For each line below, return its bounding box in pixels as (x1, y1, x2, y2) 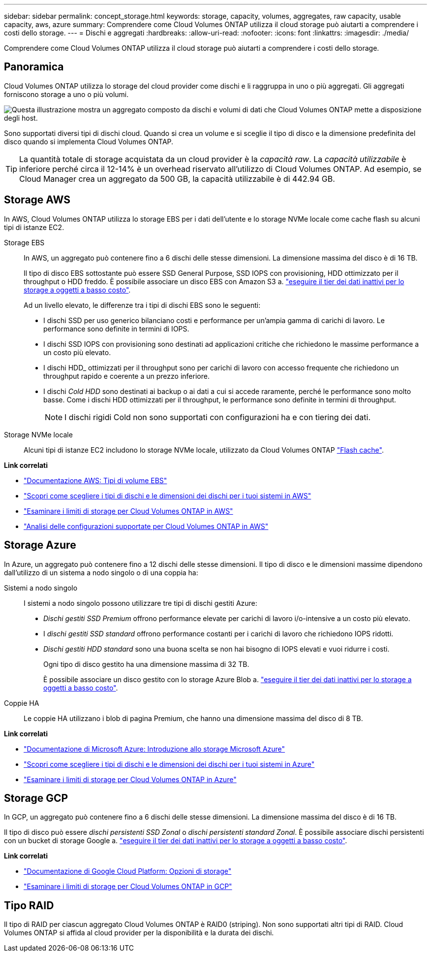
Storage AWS (4, 194, 70, 206)
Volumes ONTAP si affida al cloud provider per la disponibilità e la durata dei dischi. (4, 928, 274, 937)
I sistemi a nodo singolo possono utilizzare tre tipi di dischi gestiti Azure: (24, 598, 257, 607)
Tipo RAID (4, 899, 54, 912)
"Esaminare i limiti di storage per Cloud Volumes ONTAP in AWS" (24, 506, 233, 515)
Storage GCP (4, 791, 68, 804)
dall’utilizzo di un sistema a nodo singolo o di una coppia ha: (4, 568, 198, 577)
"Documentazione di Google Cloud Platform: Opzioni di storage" (24, 867, 232, 876)
